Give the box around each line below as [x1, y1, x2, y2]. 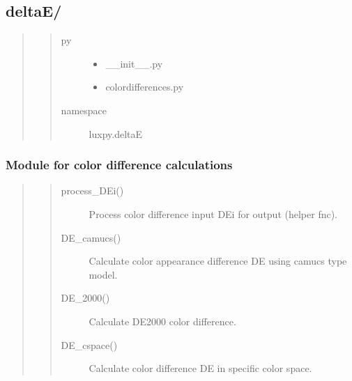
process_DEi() [61, 183, 124, 198]
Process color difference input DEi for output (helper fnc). [89, 206, 338, 221]
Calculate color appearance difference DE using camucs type [89, 254, 347, 268]
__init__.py [105, 56, 163, 70]
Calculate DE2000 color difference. [89, 313, 236, 328]
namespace [61, 102, 107, 117]
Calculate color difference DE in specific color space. [89, 361, 312, 375]
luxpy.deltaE [89, 126, 143, 141]
